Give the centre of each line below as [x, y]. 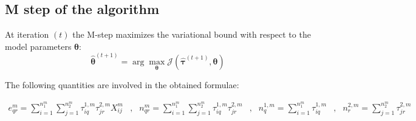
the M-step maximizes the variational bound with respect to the [192, 34]
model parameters [38, 46]
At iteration [27, 34]
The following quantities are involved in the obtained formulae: [122, 85]
